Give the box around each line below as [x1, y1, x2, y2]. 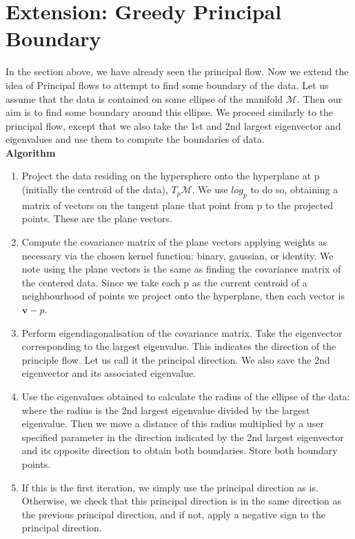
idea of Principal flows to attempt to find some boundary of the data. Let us [6, 77, 329, 92]
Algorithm [6, 145, 56, 159]
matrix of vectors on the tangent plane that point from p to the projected [21, 197, 334, 212]
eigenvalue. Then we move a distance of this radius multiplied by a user [21, 416, 325, 431]
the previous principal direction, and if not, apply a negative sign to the [21, 507, 325, 521]
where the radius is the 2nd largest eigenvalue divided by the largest [21, 402, 310, 417]
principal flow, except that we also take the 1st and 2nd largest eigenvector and [6, 118, 341, 133]
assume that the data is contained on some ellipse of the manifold [6, 91, 283, 106]
